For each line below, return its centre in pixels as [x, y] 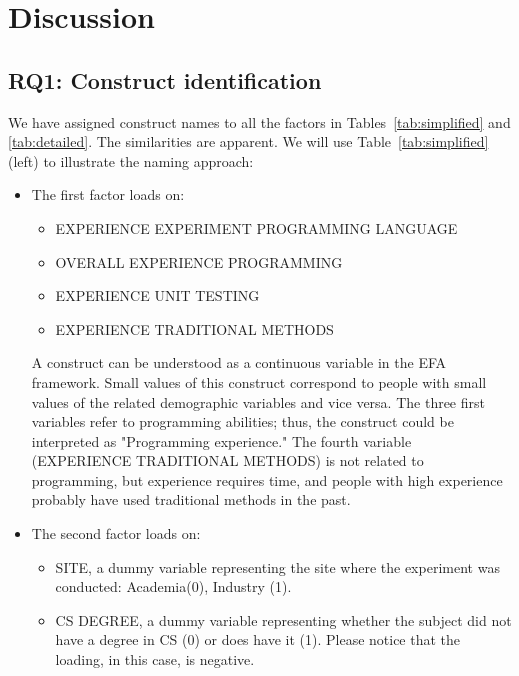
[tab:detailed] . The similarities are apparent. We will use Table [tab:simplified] [248, 141]
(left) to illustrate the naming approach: [131, 160]
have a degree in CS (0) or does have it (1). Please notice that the [258, 639]
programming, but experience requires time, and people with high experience [267, 479]
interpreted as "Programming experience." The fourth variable [221, 440]
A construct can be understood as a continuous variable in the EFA [239, 362]
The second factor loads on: [116, 533]
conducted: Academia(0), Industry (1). [173, 586]
